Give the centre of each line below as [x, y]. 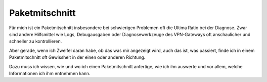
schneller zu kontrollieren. [36, 41]
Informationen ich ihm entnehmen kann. [50, 73]
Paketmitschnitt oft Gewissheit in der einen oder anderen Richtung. [77, 57]
